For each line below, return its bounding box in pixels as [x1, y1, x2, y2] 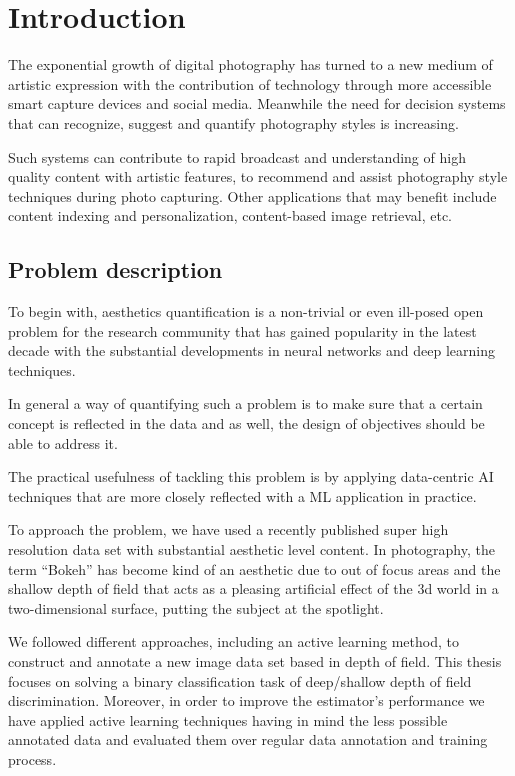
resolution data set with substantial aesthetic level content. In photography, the [8, 539, 495, 560]
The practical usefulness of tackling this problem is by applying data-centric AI [8, 466, 494, 487]
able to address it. [8, 432, 118, 453]
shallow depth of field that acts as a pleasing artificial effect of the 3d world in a [8, 578, 499, 599]
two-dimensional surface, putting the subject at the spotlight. [8, 597, 384, 618]
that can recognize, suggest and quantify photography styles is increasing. [8, 112, 459, 133]
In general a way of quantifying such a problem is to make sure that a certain [8, 393, 483, 414]
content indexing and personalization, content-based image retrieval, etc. [8, 205, 452, 226]
